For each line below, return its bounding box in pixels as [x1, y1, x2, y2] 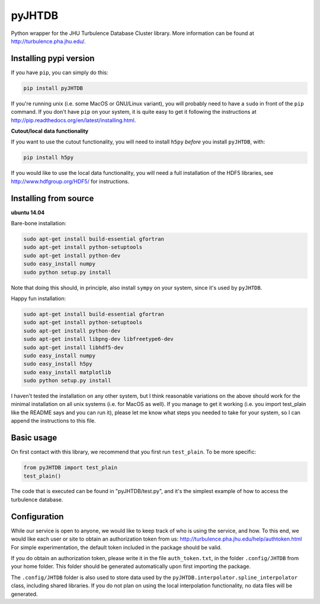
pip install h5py [23, 154, 74, 161]
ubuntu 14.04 [11, 209, 45, 216]
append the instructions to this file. [11, 417, 96, 424]
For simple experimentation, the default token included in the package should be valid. [11, 544, 222, 551]
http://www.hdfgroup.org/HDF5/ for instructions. [11, 178, 130, 185]
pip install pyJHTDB [23, 85, 83, 91]
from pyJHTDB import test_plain [23, 464, 118, 471]
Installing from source [11, 193, 94, 203]
